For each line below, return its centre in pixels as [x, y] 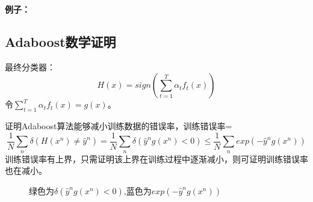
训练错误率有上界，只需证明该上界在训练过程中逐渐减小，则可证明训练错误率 [156, 158]
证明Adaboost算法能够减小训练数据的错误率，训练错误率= [119, 126]
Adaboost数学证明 [60, 41]
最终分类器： [30, 66]
